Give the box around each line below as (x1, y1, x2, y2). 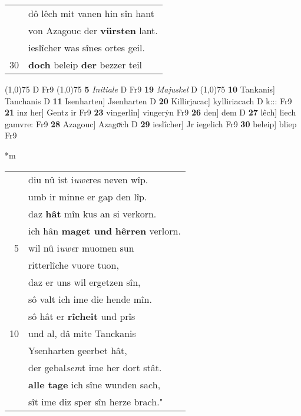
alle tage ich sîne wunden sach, (28, 377, 161, 391)
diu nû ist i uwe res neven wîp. (28, 172, 148, 186)
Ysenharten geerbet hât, (28, 343, 127, 357)
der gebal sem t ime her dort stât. (28, 360, 162, 374)
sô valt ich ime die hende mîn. (28, 292, 152, 306)
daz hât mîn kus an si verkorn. (28, 206, 157, 220)
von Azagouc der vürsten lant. (28, 24, 158, 37)
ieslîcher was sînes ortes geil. (28, 41, 145, 54)
